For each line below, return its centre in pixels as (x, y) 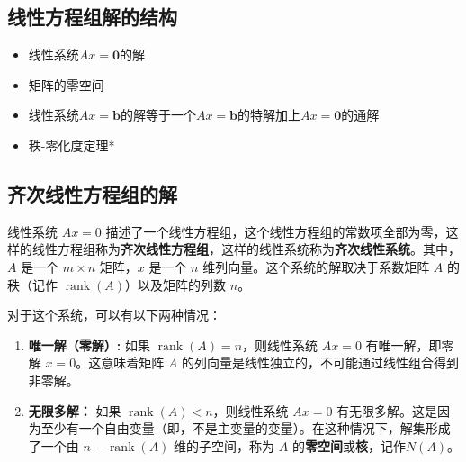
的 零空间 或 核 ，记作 (349, 445)
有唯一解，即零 (410, 344)
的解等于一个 (158, 115)
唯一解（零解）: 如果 (89, 344)
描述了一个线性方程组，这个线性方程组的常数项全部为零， (276, 231)
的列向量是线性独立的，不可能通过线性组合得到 (320, 362)
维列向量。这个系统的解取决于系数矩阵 (316, 266)
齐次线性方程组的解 (92, 193)
